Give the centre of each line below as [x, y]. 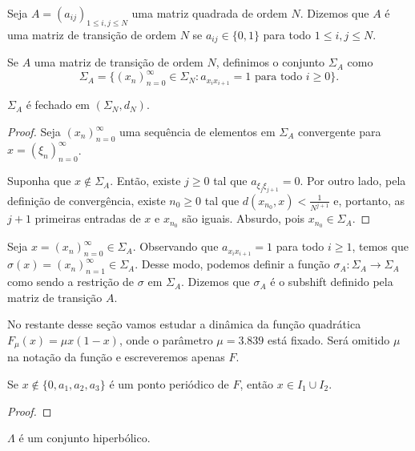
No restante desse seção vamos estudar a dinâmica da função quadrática [184, 324]
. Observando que [175, 246]
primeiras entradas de [88, 218]
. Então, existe [145, 181]
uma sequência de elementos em [197, 132]
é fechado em [58, 105]
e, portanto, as [369, 200]
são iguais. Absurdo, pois [244, 218]
